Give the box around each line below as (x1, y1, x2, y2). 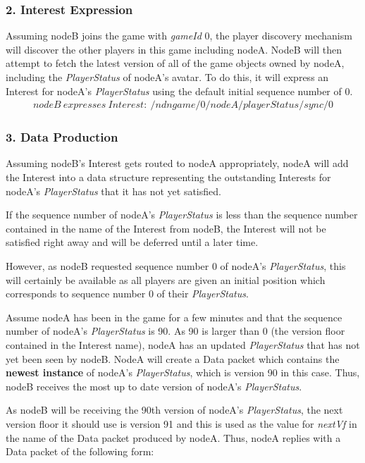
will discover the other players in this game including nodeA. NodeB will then (6, 42, 342, 56)
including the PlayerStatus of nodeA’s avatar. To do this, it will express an (6, 70, 329, 84)
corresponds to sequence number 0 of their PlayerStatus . (6, 286, 249, 301)
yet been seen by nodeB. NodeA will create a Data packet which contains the (6, 351, 340, 366)
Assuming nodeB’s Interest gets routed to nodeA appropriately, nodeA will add (6, 156, 349, 171)
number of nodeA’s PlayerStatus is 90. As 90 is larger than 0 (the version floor (6, 323, 345, 338)
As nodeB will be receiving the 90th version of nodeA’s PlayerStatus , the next (6, 402, 343, 417)
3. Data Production (6, 128, 118, 146)
